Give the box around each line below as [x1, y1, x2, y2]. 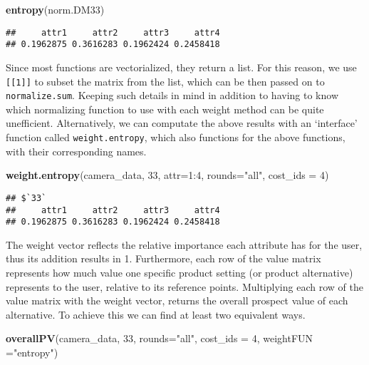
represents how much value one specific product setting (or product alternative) [6, 265, 353, 279]
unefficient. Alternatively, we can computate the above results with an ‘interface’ [6, 115, 358, 130]
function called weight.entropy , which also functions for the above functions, [6, 130, 345, 144]
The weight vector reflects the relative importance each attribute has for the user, [6, 237, 363, 252]
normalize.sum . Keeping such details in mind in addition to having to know [6, 88, 338, 103]
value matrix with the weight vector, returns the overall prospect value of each [6, 293, 348, 308]
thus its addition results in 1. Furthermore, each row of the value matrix [6, 251, 321, 266]
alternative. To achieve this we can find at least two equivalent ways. [6, 307, 306, 322]
